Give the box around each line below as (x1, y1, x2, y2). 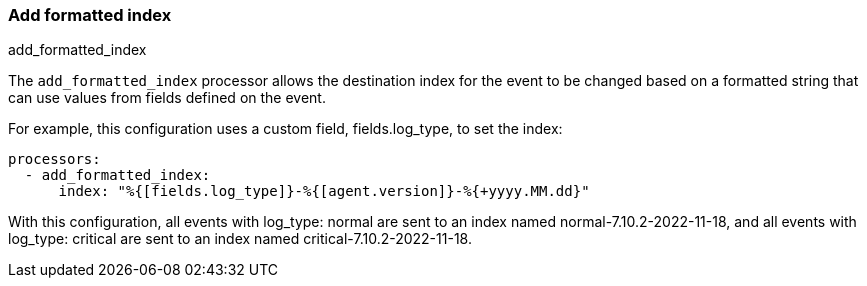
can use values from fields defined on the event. (8, 89, 326, 107)
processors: (8, 151, 101, 168)
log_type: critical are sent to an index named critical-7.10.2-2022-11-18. (8, 230, 472, 248)
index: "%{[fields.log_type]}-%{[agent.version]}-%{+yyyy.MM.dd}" (58, 183, 590, 200)
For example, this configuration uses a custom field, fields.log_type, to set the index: (8, 120, 563, 138)
